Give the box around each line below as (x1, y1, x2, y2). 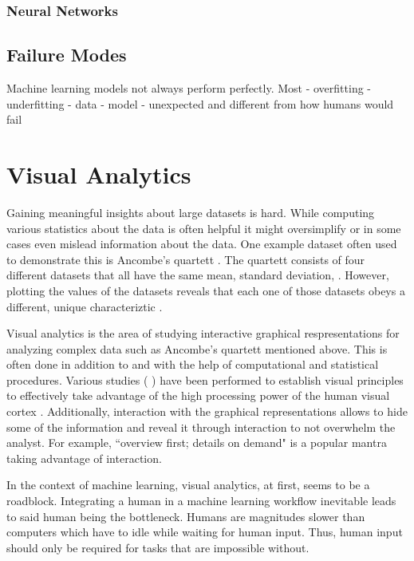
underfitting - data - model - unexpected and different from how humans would (6, 95, 394, 112)
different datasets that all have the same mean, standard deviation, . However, (6, 267, 389, 283)
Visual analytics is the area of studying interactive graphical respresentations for (6, 325, 400, 342)
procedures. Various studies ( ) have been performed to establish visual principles (6, 371, 404, 388)
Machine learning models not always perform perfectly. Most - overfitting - (6, 80, 371, 97)
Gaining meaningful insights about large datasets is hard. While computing (6, 203, 375, 220)
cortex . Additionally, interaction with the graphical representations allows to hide (6, 403, 408, 420)
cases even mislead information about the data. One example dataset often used (6, 235, 397, 252)
